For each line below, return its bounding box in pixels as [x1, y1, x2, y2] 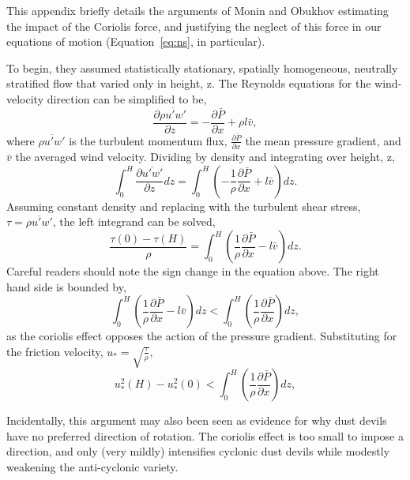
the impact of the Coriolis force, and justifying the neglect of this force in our [6, 17, 382, 34]
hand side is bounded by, [6, 278, 126, 294]
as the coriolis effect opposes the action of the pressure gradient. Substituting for [6, 328, 397, 344]
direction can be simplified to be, [47, 90, 207, 107]
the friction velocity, [6, 343, 103, 359]
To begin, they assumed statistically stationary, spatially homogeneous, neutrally [6, 59, 398, 76]
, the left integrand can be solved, [52, 213, 216, 230]
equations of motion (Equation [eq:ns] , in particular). [6, 33, 265, 50]
